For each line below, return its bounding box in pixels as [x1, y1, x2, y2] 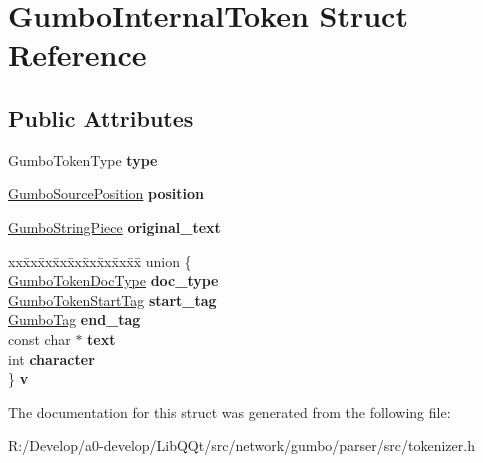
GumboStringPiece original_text [8, 216, 221, 237]
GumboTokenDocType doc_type [8, 270, 219, 291]
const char [8, 328, 71, 349]
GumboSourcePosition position [8, 183, 205, 204]
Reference [8, 34, 147, 75]
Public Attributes [8, 102, 194, 133]
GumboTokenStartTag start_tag [8, 289, 217, 310]
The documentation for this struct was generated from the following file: [8, 401, 451, 422]
